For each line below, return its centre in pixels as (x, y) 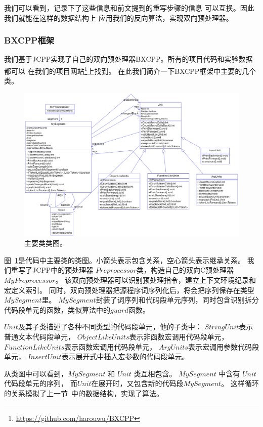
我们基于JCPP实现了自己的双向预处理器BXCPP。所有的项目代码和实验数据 (128, 59)
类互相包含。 (155, 373)
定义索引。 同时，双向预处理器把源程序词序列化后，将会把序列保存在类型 (133, 290)
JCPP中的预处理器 (63, 270)
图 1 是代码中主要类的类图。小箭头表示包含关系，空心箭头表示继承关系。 (124, 260)
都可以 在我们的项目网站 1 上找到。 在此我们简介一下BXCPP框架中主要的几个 (130, 70)
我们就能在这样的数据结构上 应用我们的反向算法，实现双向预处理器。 (119, 17)
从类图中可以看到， (36, 373)
